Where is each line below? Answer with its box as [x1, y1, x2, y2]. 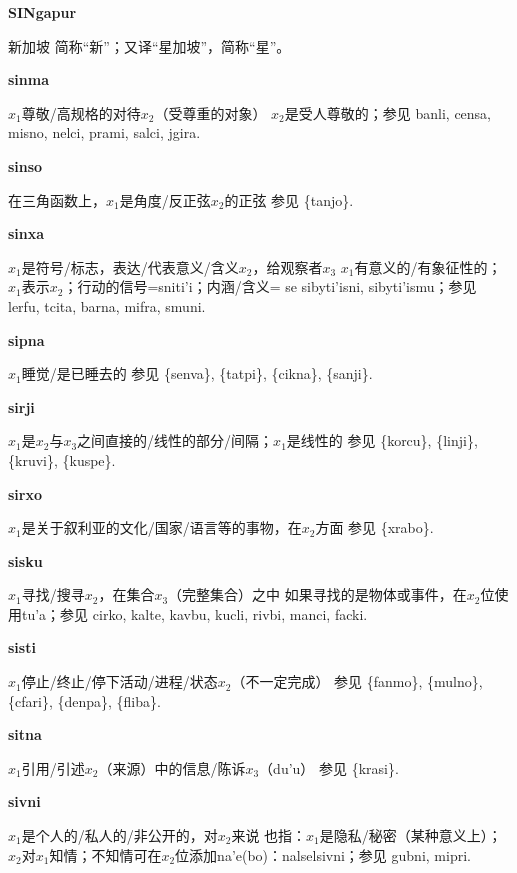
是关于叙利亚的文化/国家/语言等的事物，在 [21, 517, 302, 538]
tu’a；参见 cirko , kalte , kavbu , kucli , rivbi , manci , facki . [21, 603, 368, 624]
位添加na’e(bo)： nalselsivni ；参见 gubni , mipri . [175, 844, 471, 865]
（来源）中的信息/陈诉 [98, 757, 246, 778]
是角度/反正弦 [119, 189, 211, 210]
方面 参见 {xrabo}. [315, 517, 434, 538]
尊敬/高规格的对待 [21, 102, 141, 123]
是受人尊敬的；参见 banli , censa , [284, 102, 492, 123]
